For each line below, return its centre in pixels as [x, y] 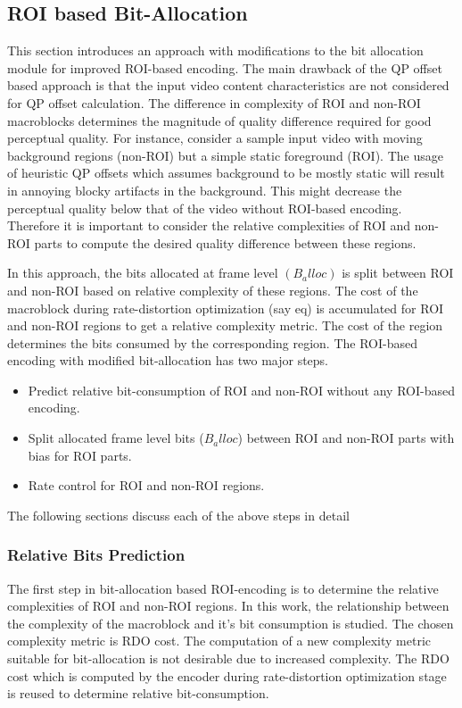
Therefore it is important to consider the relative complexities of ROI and [209, 225]
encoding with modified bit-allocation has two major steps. [168, 360]
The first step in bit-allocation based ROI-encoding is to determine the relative [223, 588]
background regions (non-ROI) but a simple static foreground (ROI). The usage [225, 155]
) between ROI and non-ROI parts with [346, 438]
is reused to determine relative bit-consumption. [138, 693]
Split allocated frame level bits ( [116, 438]
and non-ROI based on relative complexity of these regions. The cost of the [213, 290]
